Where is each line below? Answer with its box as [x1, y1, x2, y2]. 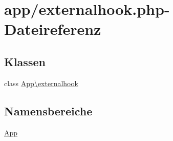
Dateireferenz [4, 18, 101, 39]
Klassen [4, 53, 46, 69]
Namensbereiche [4, 103, 93, 118]
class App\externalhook [4, 77, 78, 88]
